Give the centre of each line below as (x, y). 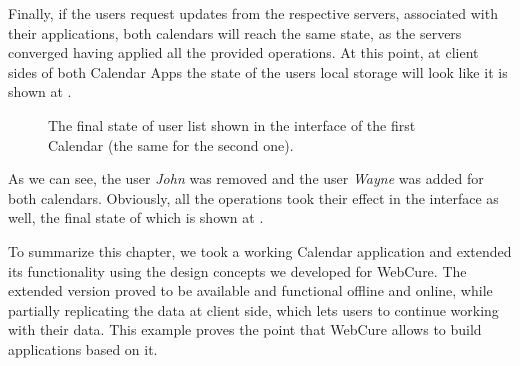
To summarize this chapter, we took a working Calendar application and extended (260, 250)
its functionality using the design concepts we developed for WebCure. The (237, 270)
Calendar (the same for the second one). (171, 144)
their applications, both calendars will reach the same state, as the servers (235, 32)
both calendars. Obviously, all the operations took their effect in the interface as (253, 197)
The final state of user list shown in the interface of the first (232, 124)
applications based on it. (83, 348)
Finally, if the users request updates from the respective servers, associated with (253, 13)
